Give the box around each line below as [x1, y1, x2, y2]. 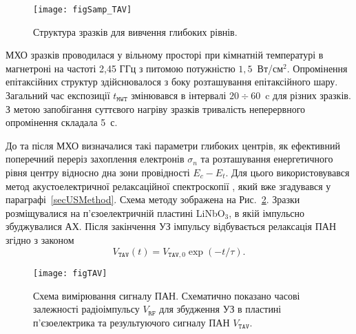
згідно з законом [6, 232, 74, 247]
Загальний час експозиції [6, 88, 110, 103]
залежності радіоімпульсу [33, 302, 140, 316]
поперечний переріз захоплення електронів [6, 152, 185, 166]
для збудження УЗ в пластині [159, 302, 282, 316]
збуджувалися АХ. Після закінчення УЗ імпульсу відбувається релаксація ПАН [6, 219, 336, 233]
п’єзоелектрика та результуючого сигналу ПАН [33, 315, 230, 329]
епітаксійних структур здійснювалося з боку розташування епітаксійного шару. [6, 74, 338, 89]
